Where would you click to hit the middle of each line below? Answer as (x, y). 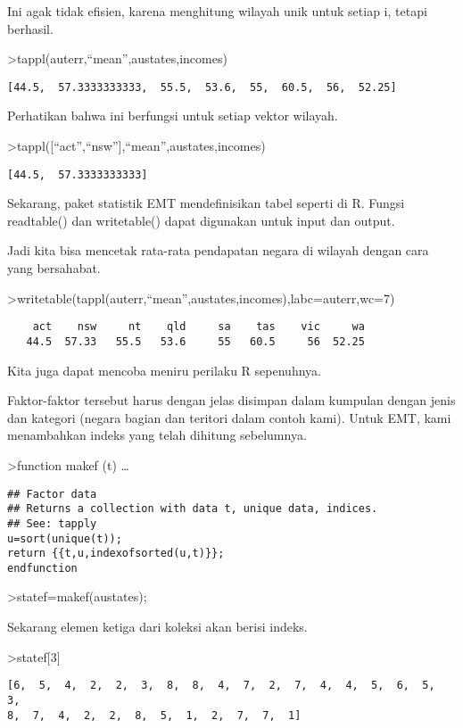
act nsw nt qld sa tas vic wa (198, 327)
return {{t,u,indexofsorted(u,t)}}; (116, 554)
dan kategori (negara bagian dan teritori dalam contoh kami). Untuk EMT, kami (229, 417)
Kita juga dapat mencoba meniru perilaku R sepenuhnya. (164, 370)
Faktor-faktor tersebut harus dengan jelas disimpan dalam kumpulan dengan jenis (231, 400)
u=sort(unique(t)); (65, 538)
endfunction (42, 568)
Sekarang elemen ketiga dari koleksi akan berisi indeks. (157, 627)
